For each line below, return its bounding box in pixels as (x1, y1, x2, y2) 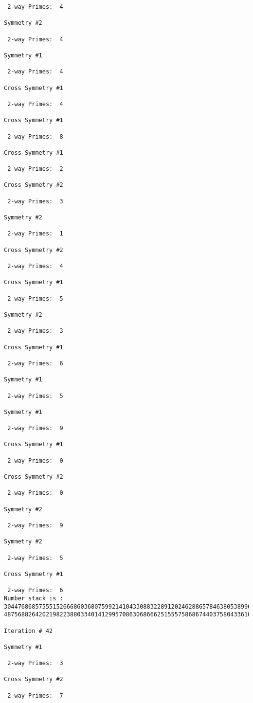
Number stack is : (4, 595, 63, 602)
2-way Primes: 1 (7, 230, 63, 237)
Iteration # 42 (4, 627, 53, 634)
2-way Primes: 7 (7, 692, 63, 699)
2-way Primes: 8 (7, 133, 63, 140)
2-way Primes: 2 (7, 165, 63, 173)
